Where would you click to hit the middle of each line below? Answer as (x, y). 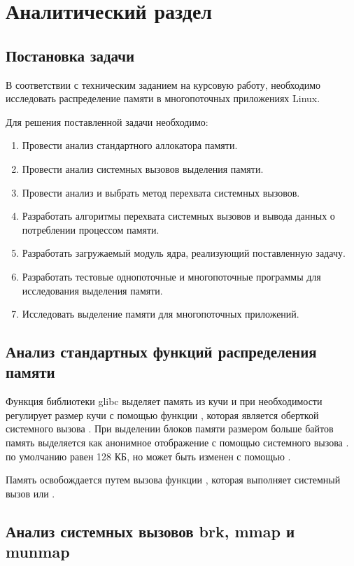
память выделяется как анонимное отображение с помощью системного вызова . (177, 443)
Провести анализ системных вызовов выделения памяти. (143, 168)
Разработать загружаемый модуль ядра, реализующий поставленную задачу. (184, 253)
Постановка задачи (70, 55)
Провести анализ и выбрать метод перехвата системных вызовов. (161, 192)
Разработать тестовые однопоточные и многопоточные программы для (171, 276)
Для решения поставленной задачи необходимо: (107, 121)
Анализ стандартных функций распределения (161, 352)
